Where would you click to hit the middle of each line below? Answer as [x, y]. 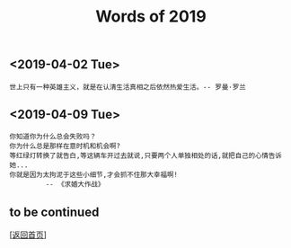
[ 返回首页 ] [28, 235]
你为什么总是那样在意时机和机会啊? [65, 146]
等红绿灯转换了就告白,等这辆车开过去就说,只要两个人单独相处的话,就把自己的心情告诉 [146, 156]
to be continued [54, 212]
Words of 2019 [151, 17]
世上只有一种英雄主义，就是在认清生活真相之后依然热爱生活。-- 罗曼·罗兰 [128, 87]
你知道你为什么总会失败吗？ [53, 137]
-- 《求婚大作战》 [75, 185]
